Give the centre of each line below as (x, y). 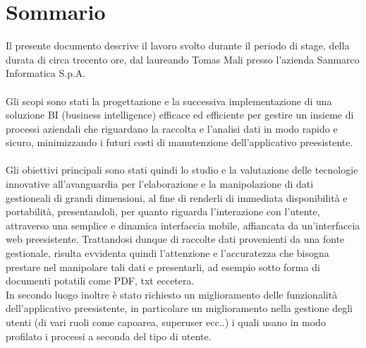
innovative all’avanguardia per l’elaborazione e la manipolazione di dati (160, 184)
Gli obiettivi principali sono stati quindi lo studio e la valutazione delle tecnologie (182, 170)
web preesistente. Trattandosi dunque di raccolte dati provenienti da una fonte (175, 239)
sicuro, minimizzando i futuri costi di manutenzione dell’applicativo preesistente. (179, 142)
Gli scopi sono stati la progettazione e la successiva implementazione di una (169, 101)
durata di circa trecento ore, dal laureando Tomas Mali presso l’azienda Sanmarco (183, 59)
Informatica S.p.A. (46, 73)
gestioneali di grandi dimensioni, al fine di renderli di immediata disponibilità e (177, 197)
